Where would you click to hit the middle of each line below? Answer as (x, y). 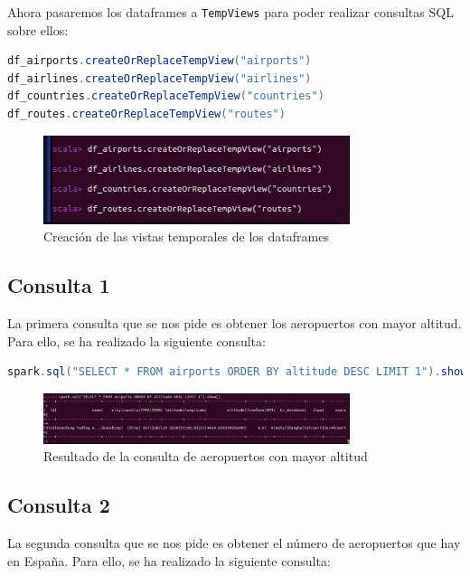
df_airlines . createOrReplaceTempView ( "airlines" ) (160, 78)
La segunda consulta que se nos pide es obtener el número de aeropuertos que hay (234, 543)
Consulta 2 (59, 505)
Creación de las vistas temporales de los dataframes (186, 236)
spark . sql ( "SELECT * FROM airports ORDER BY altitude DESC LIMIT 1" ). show (237, 372)
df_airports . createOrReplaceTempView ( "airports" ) (160, 61)
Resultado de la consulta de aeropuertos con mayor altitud (206, 456)
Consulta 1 (59, 285)
